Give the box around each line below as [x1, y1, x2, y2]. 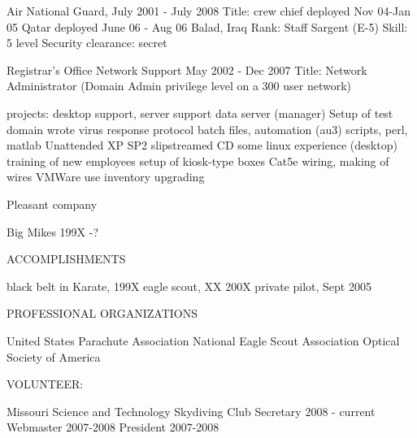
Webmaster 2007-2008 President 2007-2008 [7, 418, 219, 436]
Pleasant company [7, 195, 98, 212]
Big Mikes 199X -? [7, 223, 99, 240]
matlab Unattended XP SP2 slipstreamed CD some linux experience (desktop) [7, 137, 397, 154]
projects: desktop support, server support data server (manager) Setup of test [7, 104, 393, 121]
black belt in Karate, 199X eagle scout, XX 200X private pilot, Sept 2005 [7, 277, 371, 294]
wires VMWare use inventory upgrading [7, 168, 205, 185]
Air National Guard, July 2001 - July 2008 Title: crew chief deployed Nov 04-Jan [7, 2, 411, 19]
